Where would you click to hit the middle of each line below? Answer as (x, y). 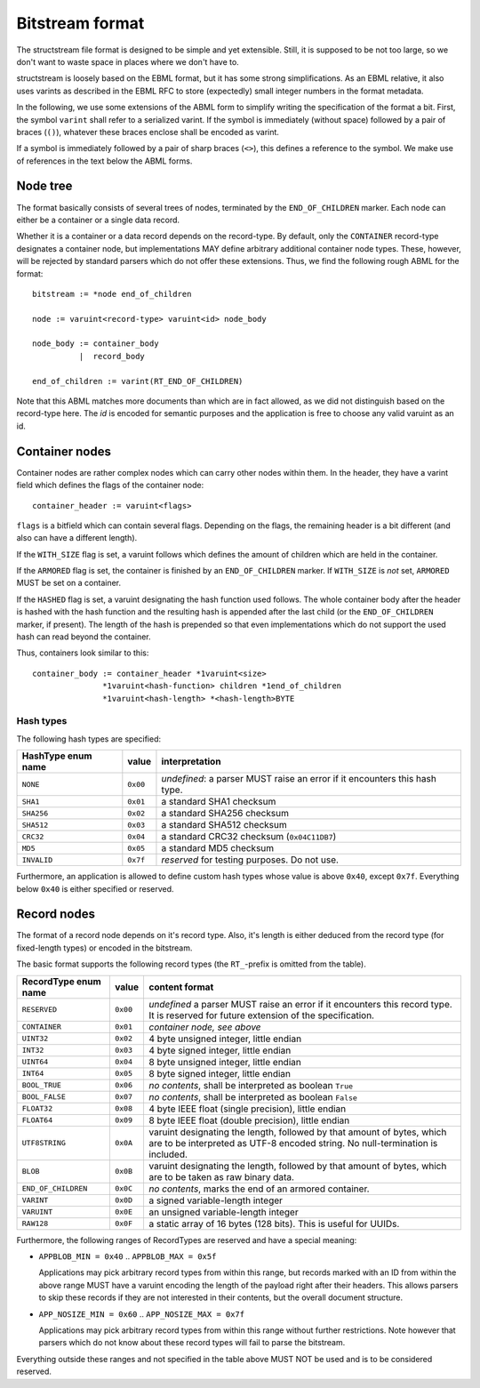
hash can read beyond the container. (84, 637)
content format (181, 987)
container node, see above (205, 1027)
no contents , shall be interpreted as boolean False (253, 1096)
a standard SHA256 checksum (225, 814)
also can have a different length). (77, 538)
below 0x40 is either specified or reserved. (95, 888)
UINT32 (35, 1039)
